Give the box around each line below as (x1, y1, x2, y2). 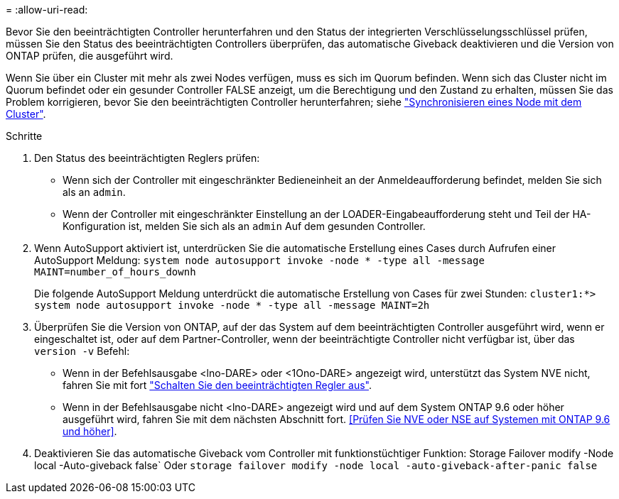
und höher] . (63, 425, 117, 437)
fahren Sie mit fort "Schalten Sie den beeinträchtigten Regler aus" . (63, 379, 372, 391)
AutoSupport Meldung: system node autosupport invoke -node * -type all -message (34, 254, 485, 266)
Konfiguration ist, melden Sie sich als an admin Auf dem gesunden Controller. (63, 220, 426, 232)
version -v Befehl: (34, 345, 130, 357)
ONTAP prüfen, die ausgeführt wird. (6, 50, 173, 62)
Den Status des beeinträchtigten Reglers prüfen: (34, 152, 260, 164)
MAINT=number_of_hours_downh (34, 266, 196, 278)
